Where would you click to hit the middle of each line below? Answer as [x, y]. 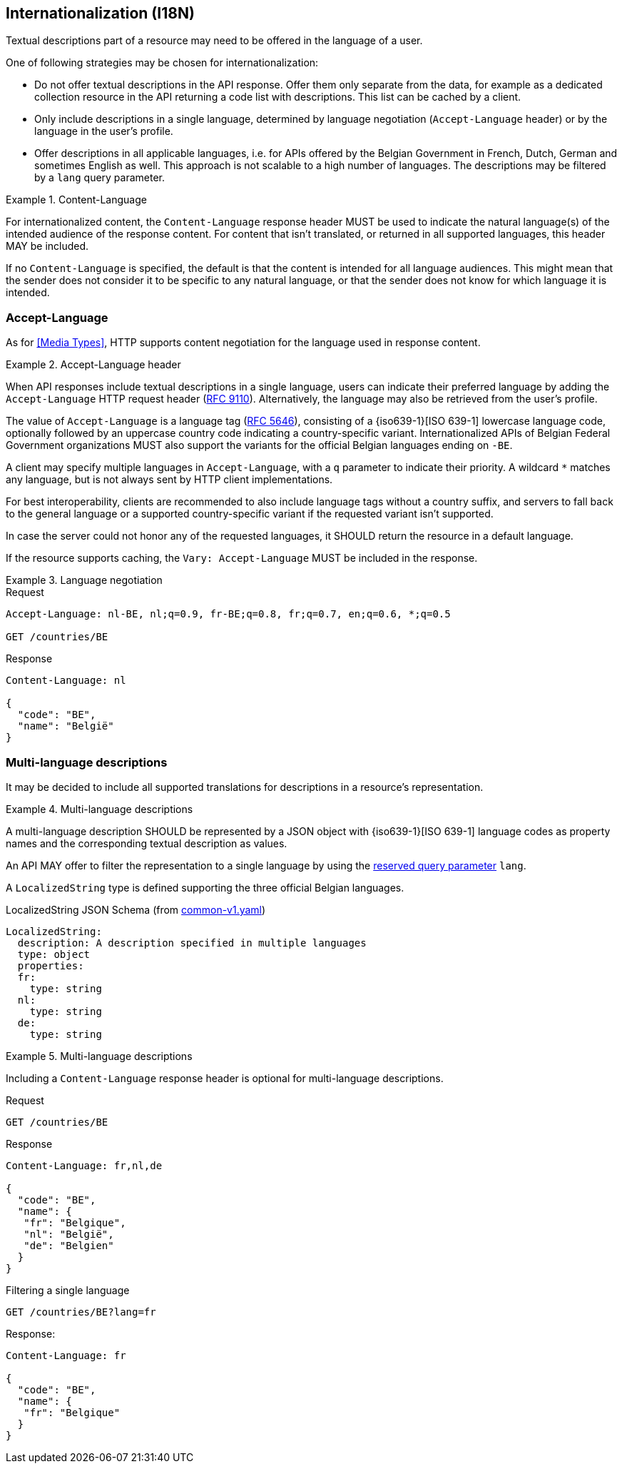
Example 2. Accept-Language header [93, 365]
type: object [54, 954]
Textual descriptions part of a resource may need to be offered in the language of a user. [214, 41]
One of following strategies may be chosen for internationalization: [162, 63]
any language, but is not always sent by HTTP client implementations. [169, 480]
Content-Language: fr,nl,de [84, 1165]
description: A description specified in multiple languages [192, 943]
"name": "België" [66, 726]
